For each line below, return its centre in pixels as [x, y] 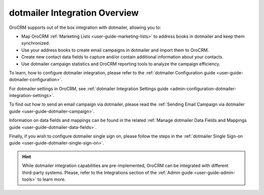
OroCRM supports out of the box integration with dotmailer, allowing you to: [85, 27]
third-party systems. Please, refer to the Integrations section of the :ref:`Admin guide [108, 172]
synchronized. [36, 43]
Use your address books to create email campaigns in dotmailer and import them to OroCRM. [115, 50]
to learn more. [52, 179]
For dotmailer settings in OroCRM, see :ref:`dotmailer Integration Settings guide [89, 89]
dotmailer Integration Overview [74, 13]
